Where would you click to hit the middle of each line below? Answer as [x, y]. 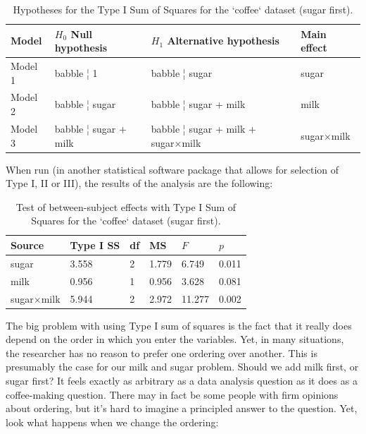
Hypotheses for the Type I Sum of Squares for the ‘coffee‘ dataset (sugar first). [183, 9]
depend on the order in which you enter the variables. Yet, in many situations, [175, 339]
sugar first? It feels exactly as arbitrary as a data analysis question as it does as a [182, 380]
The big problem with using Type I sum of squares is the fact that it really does [179, 325]
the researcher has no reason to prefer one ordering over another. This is [162, 352]
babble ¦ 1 [76, 72]
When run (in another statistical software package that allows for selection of [172, 169]
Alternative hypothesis [223, 41]
